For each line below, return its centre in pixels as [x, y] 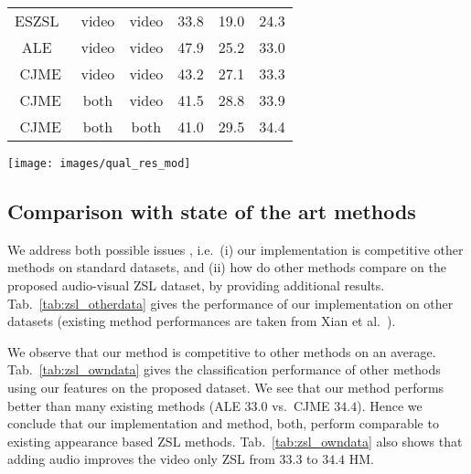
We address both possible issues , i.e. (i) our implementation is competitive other [235, 249]
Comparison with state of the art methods [212, 211]
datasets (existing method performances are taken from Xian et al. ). [202, 321]
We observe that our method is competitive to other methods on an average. [222, 351]
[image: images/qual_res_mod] [99, 163]
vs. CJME [301, 405]
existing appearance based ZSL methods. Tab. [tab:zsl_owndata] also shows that [235, 441]
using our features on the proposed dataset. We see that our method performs [226, 388]
